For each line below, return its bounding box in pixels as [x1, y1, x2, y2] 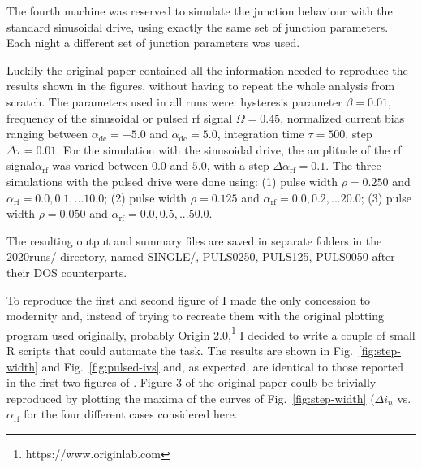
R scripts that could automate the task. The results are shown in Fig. [6, 341, 353, 358]
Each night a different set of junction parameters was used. [6, 34, 300, 51]
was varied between [52, 157, 149, 174]
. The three [325, 157, 381, 174]
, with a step [206, 157, 269, 174]
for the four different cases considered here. [24, 405, 238, 422]
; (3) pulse [360, 188, 411, 206]
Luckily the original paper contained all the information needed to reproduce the [6, 61, 408, 78]
